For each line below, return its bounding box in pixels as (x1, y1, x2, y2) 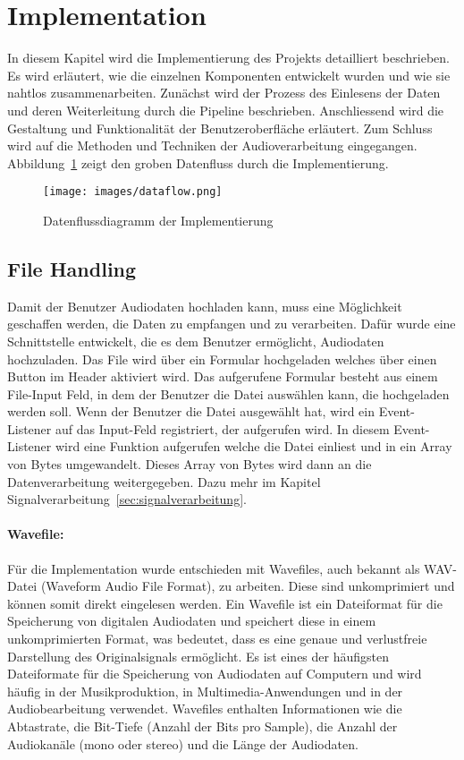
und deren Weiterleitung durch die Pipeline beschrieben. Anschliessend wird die (7, 100, 444, 119)
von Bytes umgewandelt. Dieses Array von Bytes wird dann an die (7, 455, 372, 474)
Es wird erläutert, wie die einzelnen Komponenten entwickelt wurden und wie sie (7, 65, 451, 84)
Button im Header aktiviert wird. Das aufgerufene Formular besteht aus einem (7, 367, 438, 386)
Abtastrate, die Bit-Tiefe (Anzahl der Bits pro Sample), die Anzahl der (7, 717, 398, 735)
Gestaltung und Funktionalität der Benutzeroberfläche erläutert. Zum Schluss (7, 118, 433, 137)
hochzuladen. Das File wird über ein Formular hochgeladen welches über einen (7, 349, 437, 368)
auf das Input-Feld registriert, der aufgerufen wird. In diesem (55, 419, 390, 438)
